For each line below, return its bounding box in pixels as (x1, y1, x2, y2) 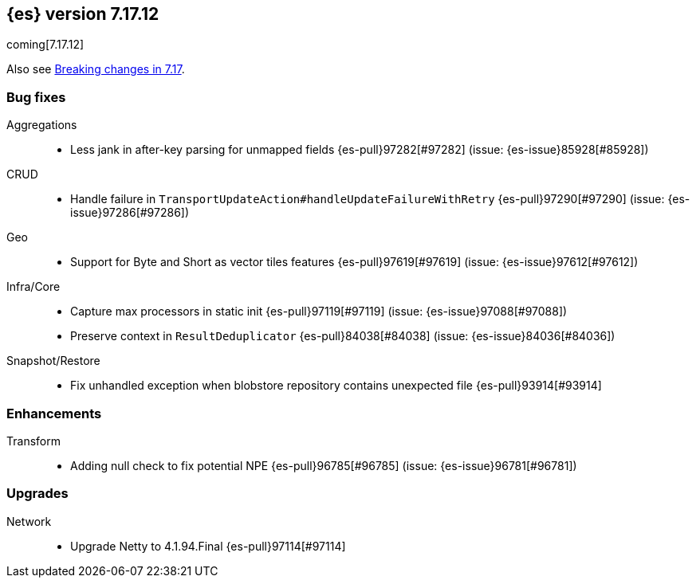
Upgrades (6, 485, 69, 502)
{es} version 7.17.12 (6, 4, 159, 24)
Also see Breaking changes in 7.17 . (6, 62, 185, 76)
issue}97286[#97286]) (70, 206, 190, 220)
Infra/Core (6, 280, 61, 294)
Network (6, 514, 52, 528)
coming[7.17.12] (6, 37, 85, 52)
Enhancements (6, 405, 102, 421)
